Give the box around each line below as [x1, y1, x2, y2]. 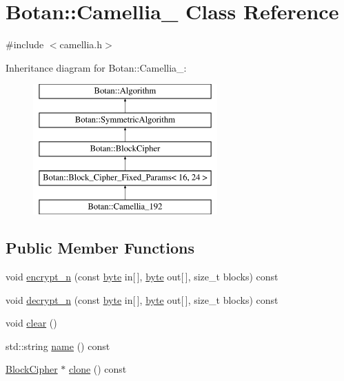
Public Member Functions [6, 237, 194, 258]
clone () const [69, 362, 127, 376]
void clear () [6, 316, 57, 330]
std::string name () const [6, 338, 110, 353]
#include [6, 37, 44, 52]
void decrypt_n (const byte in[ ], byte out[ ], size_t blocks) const [6, 292, 279, 307]
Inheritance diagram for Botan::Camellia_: [6, 60, 187, 74]
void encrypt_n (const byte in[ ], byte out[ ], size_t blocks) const [6, 269, 279, 284]
